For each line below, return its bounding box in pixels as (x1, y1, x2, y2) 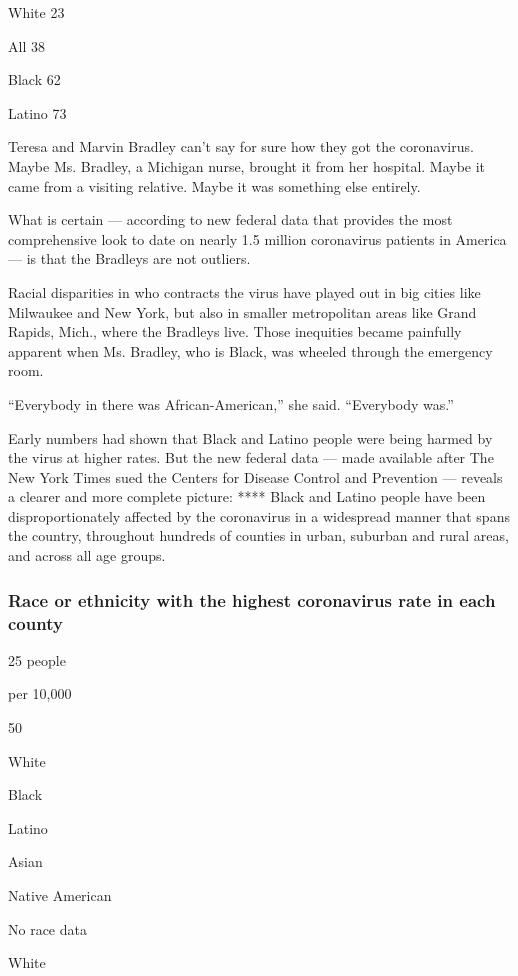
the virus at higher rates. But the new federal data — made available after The (8, 447, 494, 468)
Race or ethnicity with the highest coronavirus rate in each (8, 587, 496, 612)
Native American (8, 884, 112, 905)
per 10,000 (8, 683, 72, 704)
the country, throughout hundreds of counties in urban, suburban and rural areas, (8, 525, 509, 546)
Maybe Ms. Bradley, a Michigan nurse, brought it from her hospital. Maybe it (8, 155, 486, 176)
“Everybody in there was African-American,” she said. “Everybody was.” (8, 393, 454, 414)
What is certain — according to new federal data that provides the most (8, 209, 453, 230)
